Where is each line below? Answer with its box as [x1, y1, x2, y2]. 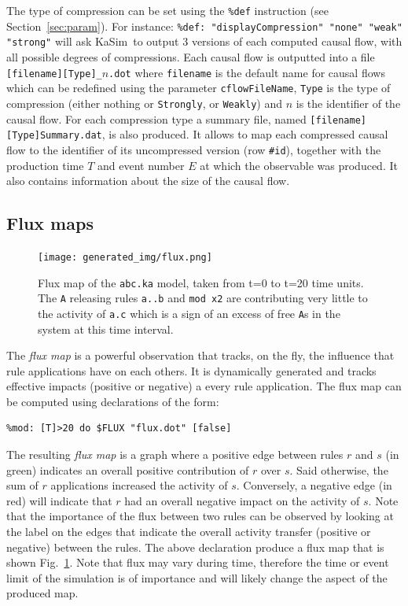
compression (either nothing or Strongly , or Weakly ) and [6, 94, 283, 111]
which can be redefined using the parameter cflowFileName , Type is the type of [6, 79, 391, 96]
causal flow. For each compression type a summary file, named [6, 110, 307, 127]
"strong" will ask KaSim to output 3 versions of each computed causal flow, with [6, 33, 402, 50]
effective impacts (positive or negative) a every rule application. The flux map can [6, 378, 402, 394]
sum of [6, 477, 39, 493]
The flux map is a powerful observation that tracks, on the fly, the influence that [6, 347, 395, 364]
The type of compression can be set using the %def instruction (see [6, 2, 329, 18]
